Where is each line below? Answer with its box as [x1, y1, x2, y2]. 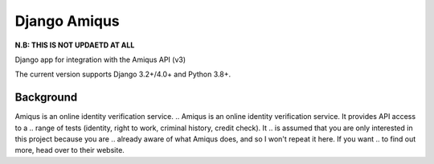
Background [14, 91, 78, 105]
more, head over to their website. [14, 146, 125, 155]
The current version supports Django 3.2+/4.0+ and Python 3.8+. [14, 69, 231, 80]
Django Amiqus [14, 12, 120, 30]
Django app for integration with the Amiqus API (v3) [14, 55, 186, 64]
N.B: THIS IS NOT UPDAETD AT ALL [14, 40, 135, 50]
